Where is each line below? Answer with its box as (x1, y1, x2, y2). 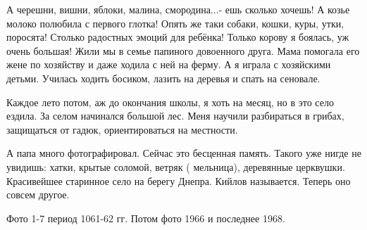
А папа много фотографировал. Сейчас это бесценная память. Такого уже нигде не (6, 146, 361, 160)
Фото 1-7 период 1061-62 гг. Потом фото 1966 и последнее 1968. (6, 210, 285, 225)
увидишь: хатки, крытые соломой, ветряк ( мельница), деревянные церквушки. (6, 159, 345, 174)
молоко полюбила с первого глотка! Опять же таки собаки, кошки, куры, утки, (6, 15, 344, 30)
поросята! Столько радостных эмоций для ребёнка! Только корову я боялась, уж (6, 30, 349, 44)
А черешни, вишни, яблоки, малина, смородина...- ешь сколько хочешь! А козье (6, 2, 350, 16)
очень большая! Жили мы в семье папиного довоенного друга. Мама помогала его (6, 43, 360, 58)
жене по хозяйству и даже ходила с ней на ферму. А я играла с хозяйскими (6, 57, 331, 72)
